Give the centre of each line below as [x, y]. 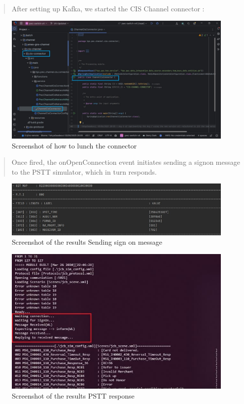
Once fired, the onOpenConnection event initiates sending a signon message [126, 162]
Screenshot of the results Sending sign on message [87, 242]
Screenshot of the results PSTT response [73, 395]
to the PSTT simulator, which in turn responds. [84, 171]
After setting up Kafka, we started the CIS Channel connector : [108, 8]
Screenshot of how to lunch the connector [74, 145]
